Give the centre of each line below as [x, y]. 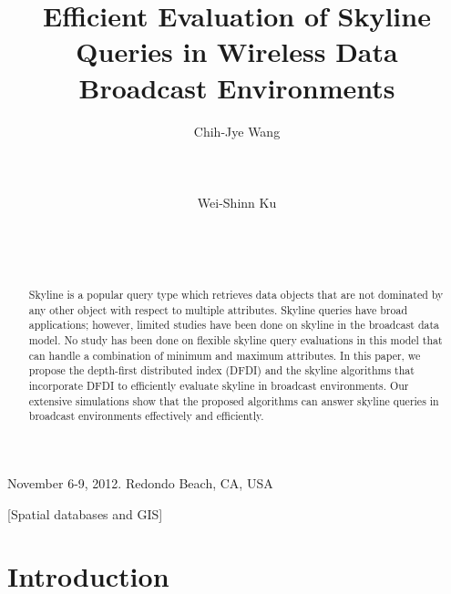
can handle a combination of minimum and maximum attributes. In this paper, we [225, 355]
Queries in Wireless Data [237, 51]
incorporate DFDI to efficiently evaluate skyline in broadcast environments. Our [219, 385]
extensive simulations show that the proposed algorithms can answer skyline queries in [234, 400]
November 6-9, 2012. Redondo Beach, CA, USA [140, 482]
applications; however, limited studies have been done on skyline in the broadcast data [234, 325]
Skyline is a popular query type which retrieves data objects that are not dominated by [236, 295]
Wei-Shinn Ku [237, 202]
